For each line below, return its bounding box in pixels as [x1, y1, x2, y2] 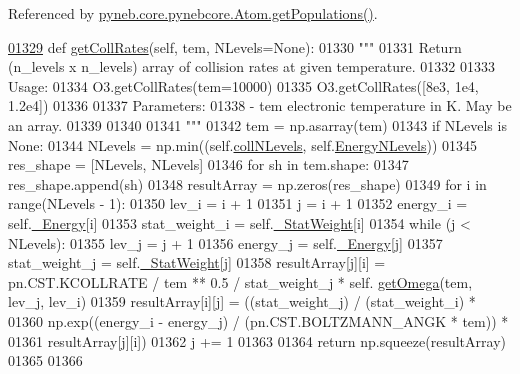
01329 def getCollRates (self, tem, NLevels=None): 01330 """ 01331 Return [8, 36, 462, 57]
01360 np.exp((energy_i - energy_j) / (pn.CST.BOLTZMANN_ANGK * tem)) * [8, 310, 509, 331]
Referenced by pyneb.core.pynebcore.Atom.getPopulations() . [8, 3, 378, 23]
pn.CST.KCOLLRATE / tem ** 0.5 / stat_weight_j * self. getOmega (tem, [8, 271, 473, 292]
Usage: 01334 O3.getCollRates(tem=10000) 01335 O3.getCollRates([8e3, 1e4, [8, 75, 479, 96]
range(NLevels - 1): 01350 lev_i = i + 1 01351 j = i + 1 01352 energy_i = [8, 193, 468, 214]
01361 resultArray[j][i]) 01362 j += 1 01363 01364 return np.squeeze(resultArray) [8, 330, 506, 351]
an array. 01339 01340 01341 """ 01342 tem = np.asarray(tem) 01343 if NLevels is [8, 114, 507, 135]
